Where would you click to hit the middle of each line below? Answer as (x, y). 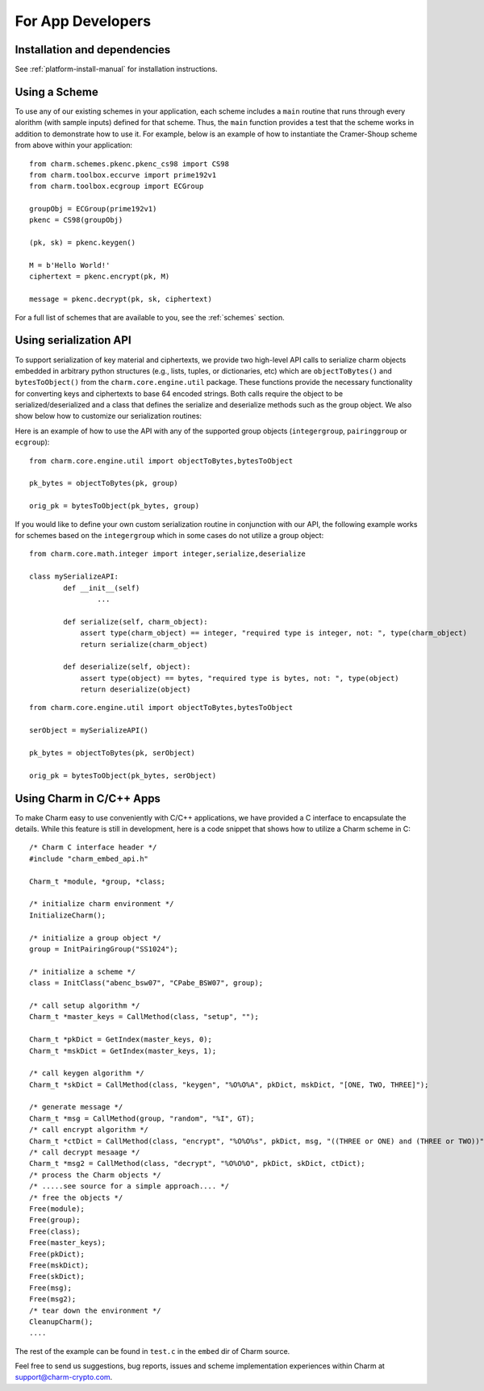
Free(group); (55, 1220)
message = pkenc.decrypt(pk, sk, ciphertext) (121, 299)
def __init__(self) (102, 588)
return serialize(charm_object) (144, 644)
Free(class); (55, 1231)
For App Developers (83, 21)
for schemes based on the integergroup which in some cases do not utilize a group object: (169, 535)
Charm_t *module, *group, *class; (97, 881)
